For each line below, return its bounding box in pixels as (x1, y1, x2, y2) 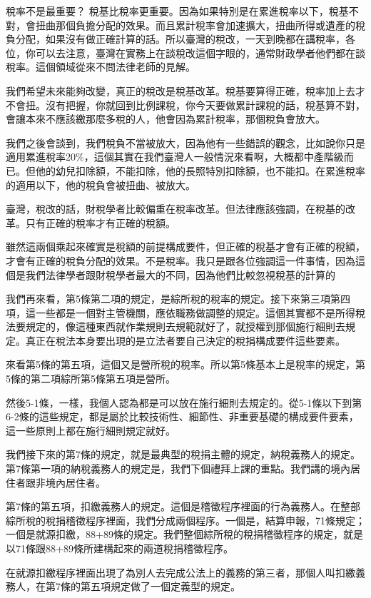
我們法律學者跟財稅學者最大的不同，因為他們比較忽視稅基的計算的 (25, 267, 335, 282)
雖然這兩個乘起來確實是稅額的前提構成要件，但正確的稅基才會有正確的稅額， (6, 239, 365, 254)
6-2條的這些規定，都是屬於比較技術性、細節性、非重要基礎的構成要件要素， (6, 409, 359, 424)
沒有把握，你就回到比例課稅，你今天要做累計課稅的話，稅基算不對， (45, 97, 365, 112)
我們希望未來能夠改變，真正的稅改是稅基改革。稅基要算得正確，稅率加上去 (6, 83, 355, 98)
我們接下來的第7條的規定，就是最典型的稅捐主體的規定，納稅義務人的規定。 (6, 447, 360, 462)
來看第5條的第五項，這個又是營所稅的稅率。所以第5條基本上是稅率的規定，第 (6, 357, 365, 372)
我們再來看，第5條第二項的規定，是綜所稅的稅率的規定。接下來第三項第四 (6, 291, 350, 306)
